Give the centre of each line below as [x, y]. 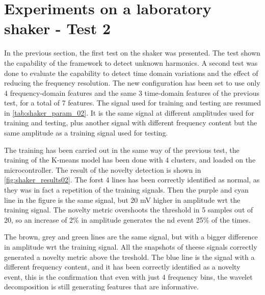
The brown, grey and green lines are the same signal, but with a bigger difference [131, 237]
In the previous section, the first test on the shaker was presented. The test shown [132, 53]
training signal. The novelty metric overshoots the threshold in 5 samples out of [129, 210]
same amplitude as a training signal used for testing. [86, 133]
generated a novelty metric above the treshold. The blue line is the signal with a [129, 257]
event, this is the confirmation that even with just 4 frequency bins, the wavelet [128, 276]
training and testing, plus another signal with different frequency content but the [131, 123]
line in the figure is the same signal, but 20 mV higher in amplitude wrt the [122, 199]
